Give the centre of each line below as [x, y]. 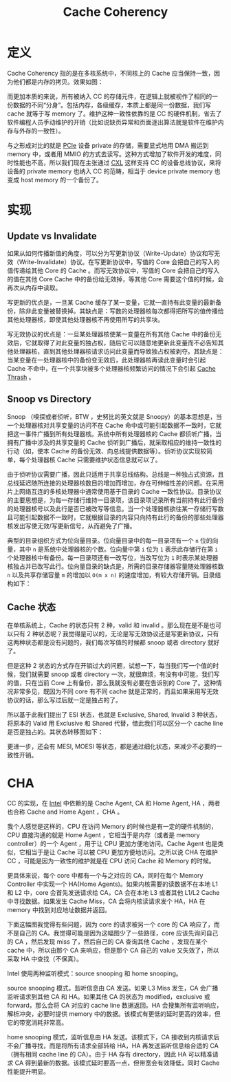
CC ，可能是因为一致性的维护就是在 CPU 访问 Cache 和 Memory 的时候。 [111, 861]
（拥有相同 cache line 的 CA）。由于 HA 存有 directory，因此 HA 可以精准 [110, 1054]
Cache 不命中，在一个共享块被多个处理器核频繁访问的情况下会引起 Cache [111, 368]
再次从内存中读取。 [34, 288]
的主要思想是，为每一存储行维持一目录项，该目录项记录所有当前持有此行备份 [115, 500]
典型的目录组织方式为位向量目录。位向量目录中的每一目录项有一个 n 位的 [110, 540]
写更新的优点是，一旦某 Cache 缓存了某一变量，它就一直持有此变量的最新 [111, 302]
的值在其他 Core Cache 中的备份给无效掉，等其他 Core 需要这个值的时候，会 [115, 279]
